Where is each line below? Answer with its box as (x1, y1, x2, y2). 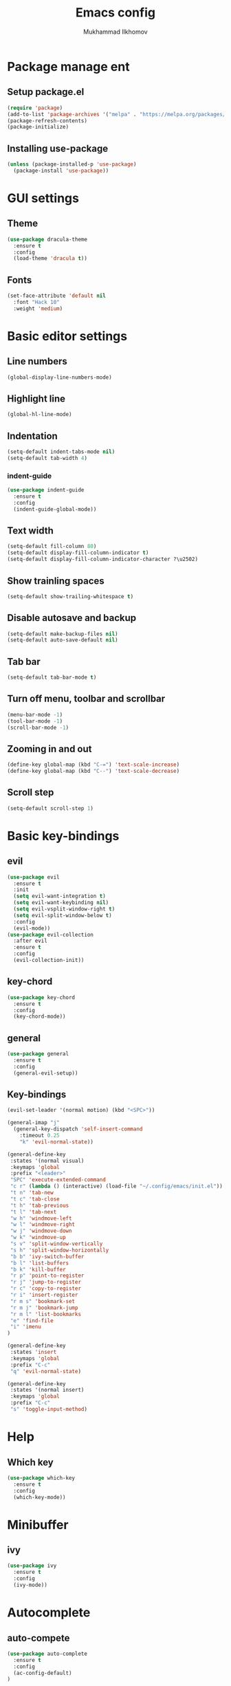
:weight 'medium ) (13, 305, 63, 312)
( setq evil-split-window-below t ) (13, 912, 112, 919)
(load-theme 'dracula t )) (13, 255, 88, 262)
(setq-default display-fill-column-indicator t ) (7, 549, 149, 556)
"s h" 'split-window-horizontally (10, 1247, 109, 1253)
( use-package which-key (7, 1474, 76, 1481)
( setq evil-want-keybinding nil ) (13, 899, 109, 906)
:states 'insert (10, 1349, 57, 1356)
